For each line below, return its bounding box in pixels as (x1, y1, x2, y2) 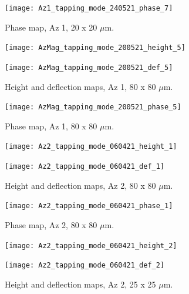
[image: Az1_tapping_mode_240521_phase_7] (5, 4, 173, 12)
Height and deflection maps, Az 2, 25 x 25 (5, 278, 156, 290)
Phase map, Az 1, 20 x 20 (5, 21, 97, 33)
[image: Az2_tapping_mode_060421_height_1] (5, 142, 177, 151)
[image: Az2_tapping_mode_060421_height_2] (5, 241, 177, 250)
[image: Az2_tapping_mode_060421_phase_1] (5, 202, 173, 211)
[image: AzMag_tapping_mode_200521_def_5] (5, 63, 173, 72)
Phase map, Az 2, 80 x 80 (5, 218, 97, 230)
